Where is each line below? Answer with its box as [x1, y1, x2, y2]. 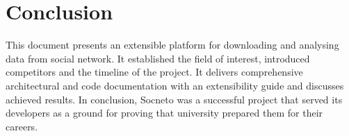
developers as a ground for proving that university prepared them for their [6, 105, 323, 120]
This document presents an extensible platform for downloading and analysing [6, 37, 339, 52]
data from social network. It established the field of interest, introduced [6, 51, 310, 65]
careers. [6, 119, 38, 133]
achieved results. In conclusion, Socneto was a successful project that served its [6, 92, 343, 106]
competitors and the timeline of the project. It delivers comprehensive [6, 65, 303, 79]
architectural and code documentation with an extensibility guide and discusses [6, 78, 344, 92]
